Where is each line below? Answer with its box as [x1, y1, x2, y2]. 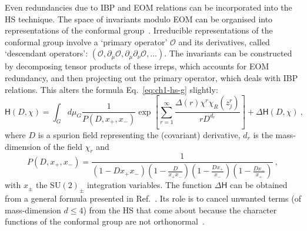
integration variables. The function [86, 179, 212, 191]
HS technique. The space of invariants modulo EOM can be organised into [5, 12, 273, 25]
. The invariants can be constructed [164, 47, 292, 59]
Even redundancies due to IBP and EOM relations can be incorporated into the [5, 1, 292, 13]
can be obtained [229, 179, 288, 191]
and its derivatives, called [178, 35, 270, 48]
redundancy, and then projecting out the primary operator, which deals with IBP [5, 71, 298, 83]
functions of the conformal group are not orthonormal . [5, 215, 205, 227]
